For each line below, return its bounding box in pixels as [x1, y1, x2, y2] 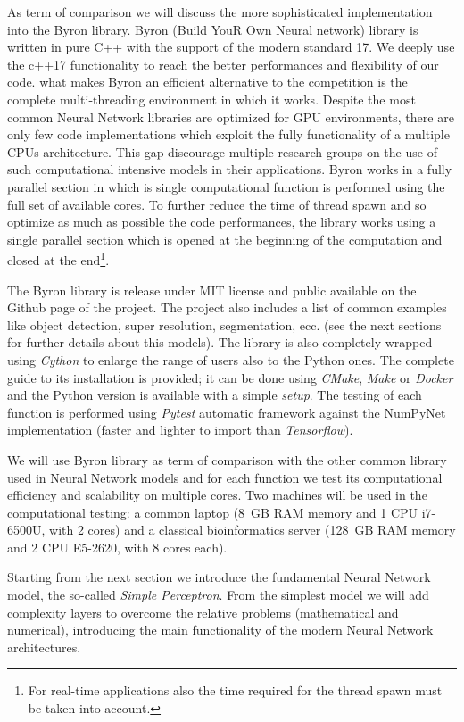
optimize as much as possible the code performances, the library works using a [7, 212, 436, 231]
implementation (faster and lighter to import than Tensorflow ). [7, 420, 353, 439]
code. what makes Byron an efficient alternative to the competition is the [7, 72, 408, 91]
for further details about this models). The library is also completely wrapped [7, 333, 433, 352]
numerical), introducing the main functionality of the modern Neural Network [7, 620, 434, 639]
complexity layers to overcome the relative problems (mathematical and [7, 602, 399, 621]
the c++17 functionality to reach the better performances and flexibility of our [7, 54, 439, 73]
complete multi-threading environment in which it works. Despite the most [7, 89, 416, 108]
